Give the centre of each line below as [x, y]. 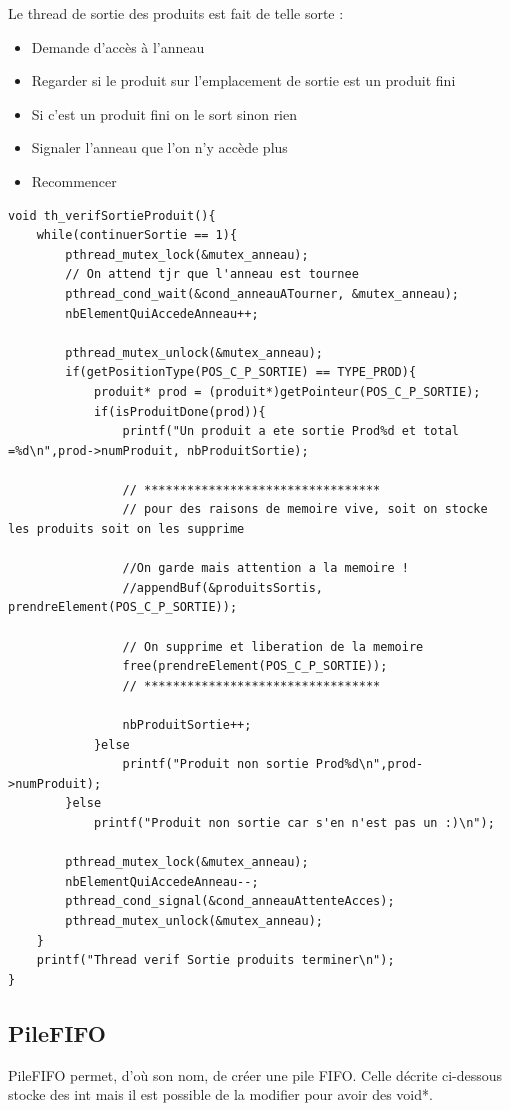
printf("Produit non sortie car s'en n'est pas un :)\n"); [294, 822]
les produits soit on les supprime [126, 529]
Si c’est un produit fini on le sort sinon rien [164, 113]
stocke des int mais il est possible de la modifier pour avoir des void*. [220, 1094]
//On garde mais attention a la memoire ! [265, 568]
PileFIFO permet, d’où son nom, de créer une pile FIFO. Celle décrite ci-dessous [255, 1074]
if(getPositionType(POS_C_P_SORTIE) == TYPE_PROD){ [241, 372]
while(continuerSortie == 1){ [137, 235]
